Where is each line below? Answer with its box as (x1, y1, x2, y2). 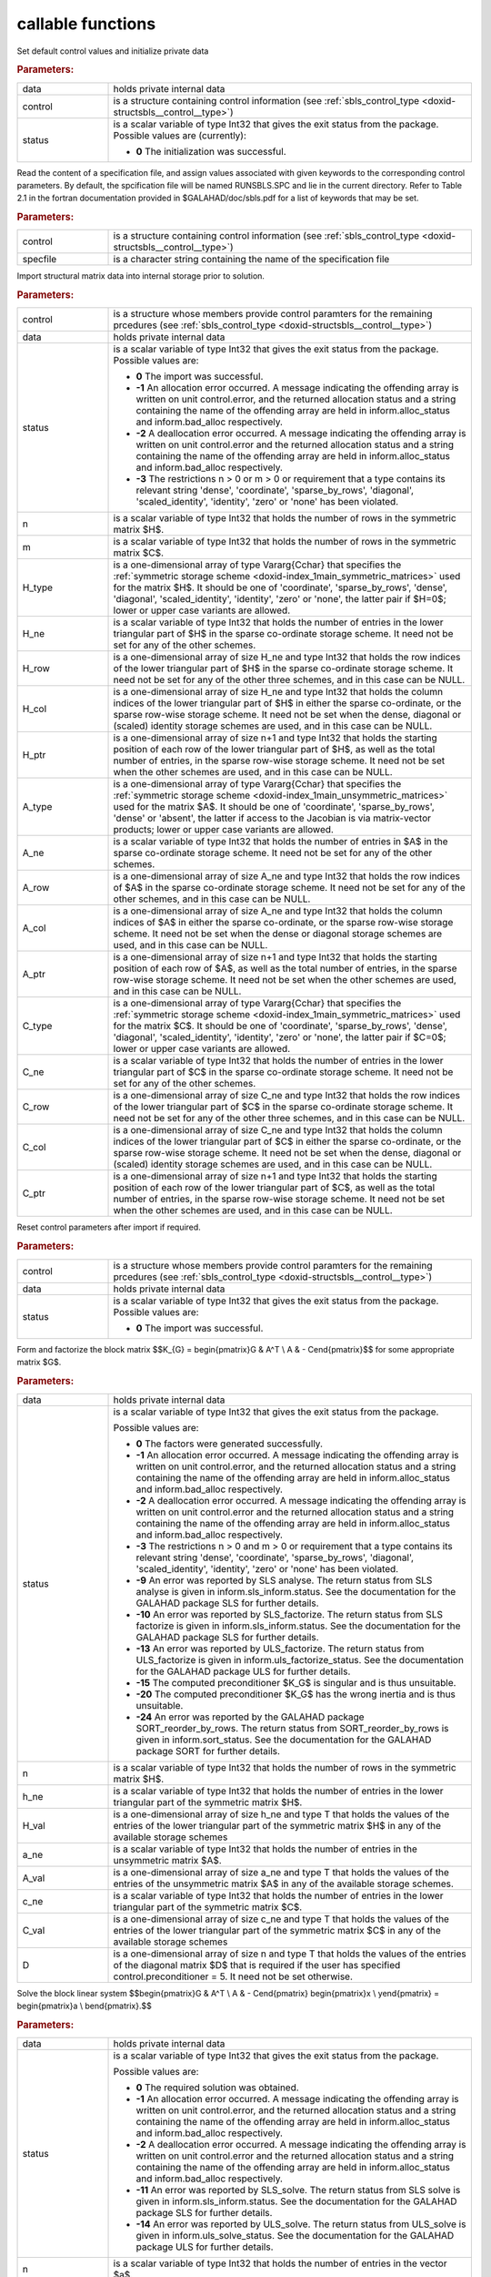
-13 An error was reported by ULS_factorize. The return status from (135, 1642, 425, 1655)
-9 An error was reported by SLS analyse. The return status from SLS (135, 1574, 433, 1587)
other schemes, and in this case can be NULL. (113, 893, 311, 905)
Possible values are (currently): (113, 128, 247, 141)
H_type (22, 581, 54, 594)
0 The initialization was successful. (135, 145, 286, 158)
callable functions (16, 14, 156, 34)
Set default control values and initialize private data (16, 46, 209, 56)
